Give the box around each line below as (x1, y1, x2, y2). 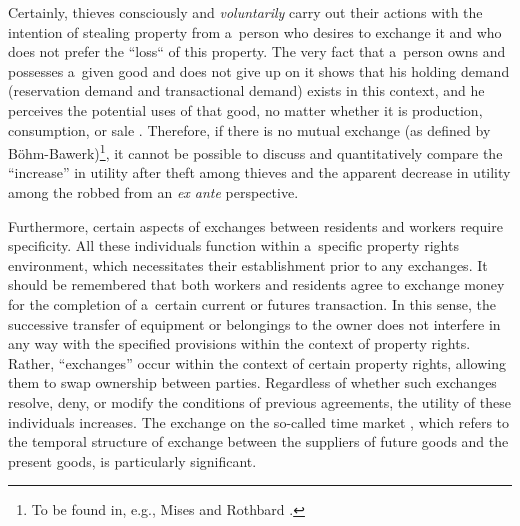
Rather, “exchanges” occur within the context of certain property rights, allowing (8, 352, 506, 373)
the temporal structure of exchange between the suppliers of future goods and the (8, 431, 509, 452)
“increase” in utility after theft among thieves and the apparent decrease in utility (8, 162, 511, 183)
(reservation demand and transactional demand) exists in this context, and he (8, 80, 485, 101)
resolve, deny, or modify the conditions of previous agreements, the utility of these (8, 391, 511, 412)
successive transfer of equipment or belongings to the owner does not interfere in (8, 313, 501, 334)
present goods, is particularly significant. (8, 450, 257, 471)
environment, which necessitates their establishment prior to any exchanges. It (8, 254, 488, 275)
